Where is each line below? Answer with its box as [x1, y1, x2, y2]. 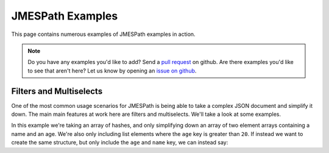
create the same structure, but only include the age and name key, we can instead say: [11, 139, 228, 146]
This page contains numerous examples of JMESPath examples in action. [11, 30, 196, 38]
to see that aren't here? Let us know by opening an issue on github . [27, 67, 197, 74]
